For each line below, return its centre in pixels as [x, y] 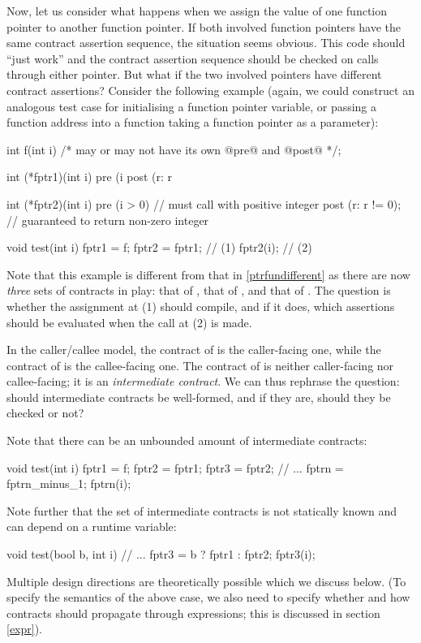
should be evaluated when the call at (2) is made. [129, 322]
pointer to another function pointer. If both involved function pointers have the [204, 26]
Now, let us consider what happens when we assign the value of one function [197, 11]
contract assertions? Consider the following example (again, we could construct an [210, 90]
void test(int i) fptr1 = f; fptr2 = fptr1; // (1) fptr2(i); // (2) [159, 247]
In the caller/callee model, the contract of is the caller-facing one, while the [194, 350]
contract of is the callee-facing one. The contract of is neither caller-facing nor [200, 365]
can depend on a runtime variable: [92, 526]
